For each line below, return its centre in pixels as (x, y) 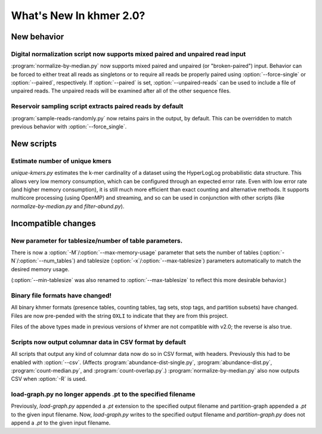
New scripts (34, 143)
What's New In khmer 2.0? (78, 15)
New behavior (38, 37)
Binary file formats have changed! (61, 295)
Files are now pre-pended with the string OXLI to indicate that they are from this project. (120, 315)
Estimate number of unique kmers (61, 161)
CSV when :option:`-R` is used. (49, 379)
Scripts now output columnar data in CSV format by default (98, 342)
